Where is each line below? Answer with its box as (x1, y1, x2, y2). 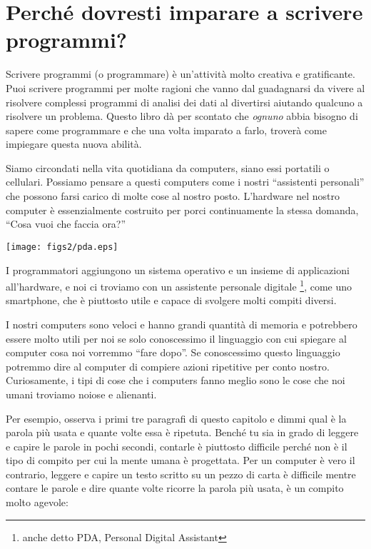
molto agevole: (6, 495, 68, 510)
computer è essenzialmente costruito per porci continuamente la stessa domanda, (6, 202, 359, 217)
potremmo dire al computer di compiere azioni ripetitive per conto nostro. (6, 358, 330, 373)
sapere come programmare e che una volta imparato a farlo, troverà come (6, 122, 327, 137)
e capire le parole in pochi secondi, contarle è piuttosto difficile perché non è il (6, 438, 347, 453)
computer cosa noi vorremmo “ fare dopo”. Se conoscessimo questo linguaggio (6, 345, 340, 360)
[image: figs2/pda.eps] (6, 241, 118, 252)
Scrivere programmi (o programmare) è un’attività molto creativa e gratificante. (6, 66, 355, 81)
